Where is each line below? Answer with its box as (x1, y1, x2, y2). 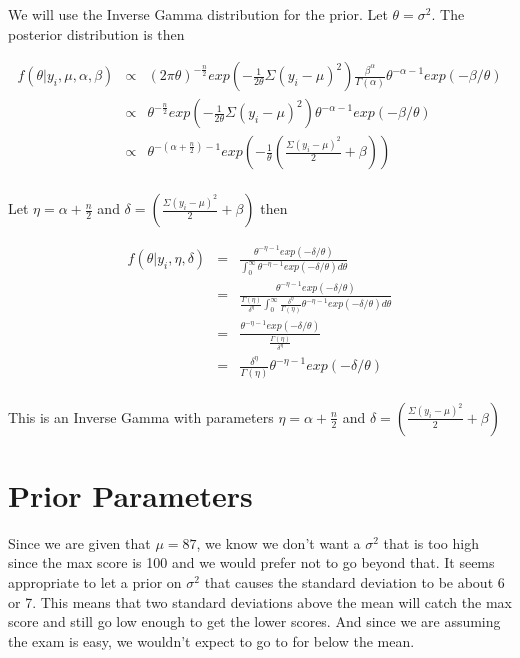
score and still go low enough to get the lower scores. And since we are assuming (8, 611, 501, 632)
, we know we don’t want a (196, 532, 361, 553)
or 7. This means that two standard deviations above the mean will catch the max (8, 591, 512, 612)
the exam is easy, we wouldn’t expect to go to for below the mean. (8, 630, 415, 651)
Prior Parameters (8, 474, 253, 515)
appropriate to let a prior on (8, 572, 182, 592)
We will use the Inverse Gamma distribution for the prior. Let (8, 4, 388, 24)
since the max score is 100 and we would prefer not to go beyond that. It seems (8, 552, 495, 573)
